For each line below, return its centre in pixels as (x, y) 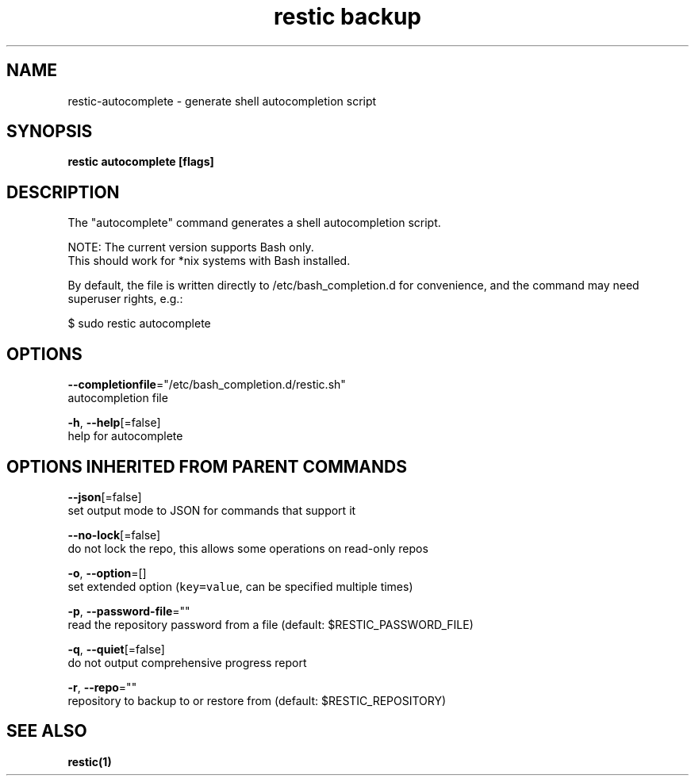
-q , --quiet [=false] (116, 649)
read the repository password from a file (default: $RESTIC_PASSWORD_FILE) (271, 624)
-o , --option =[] (107, 573)
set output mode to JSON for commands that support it (212, 510)
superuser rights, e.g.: (125, 299)
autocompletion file (118, 398)
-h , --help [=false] (114, 423)
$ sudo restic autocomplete (139, 324)
